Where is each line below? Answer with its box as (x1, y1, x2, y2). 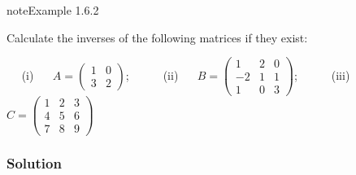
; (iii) (293, 66, 350, 83)
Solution (7, 153, 62, 173)
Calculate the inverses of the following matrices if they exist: (7, 28, 308, 46)
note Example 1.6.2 (7, 2, 99, 18)
